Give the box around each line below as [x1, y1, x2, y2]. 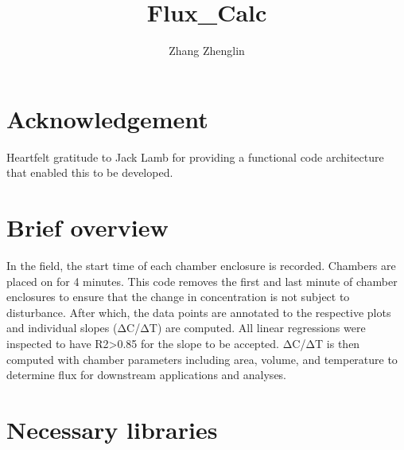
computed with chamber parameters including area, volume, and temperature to [6, 350, 398, 367]
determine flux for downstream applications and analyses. [6, 366, 287, 383]
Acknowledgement [6, 102, 208, 135]
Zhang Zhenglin [169, 42, 245, 59]
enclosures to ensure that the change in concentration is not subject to [6, 288, 350, 305]
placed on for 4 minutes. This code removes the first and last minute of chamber [6, 272, 398, 289]
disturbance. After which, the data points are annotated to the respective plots [6, 303, 391, 320]
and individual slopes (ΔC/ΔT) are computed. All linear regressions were [6, 319, 366, 336]
